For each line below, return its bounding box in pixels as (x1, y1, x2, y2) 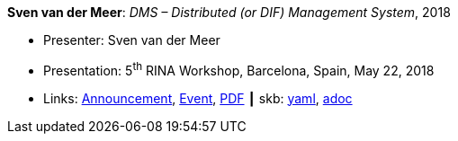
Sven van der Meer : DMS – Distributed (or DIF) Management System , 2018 (7, 4, 451, 20)
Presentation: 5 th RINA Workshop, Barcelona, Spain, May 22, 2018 (43, 60, 435, 78)
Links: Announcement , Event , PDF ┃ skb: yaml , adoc (43, 90, 353, 106)
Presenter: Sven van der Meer (43, 32, 220, 48)
